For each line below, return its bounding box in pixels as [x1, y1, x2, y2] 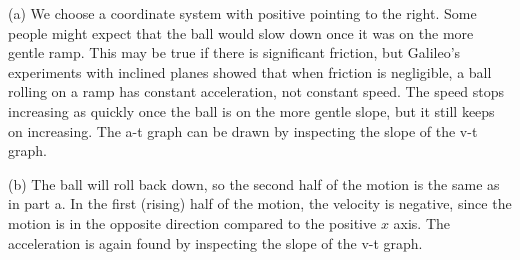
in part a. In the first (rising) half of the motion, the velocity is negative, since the [8, 193, 512, 214]
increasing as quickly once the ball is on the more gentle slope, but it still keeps [8, 100, 495, 121]
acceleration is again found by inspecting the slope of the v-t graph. [8, 232, 423, 253]
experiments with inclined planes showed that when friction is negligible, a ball [8, 61, 492, 82]
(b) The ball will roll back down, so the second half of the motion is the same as [8, 173, 500, 194]
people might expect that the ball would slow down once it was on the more [8, 22, 474, 43]
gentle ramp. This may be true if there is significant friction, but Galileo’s [8, 42, 461, 63]
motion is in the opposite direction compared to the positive [8, 212, 377, 233]
